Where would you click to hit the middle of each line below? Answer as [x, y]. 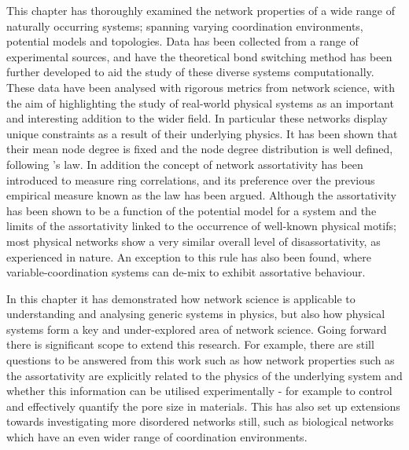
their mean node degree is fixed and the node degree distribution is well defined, [200, 149]
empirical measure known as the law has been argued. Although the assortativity [201, 195]
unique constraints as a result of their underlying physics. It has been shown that [202, 133]
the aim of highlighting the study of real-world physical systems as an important [200, 102]
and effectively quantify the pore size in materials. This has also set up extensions [203, 406]
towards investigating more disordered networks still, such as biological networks [200, 421]
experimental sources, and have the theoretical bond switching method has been [199, 56]
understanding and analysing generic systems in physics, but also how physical [196, 314]
